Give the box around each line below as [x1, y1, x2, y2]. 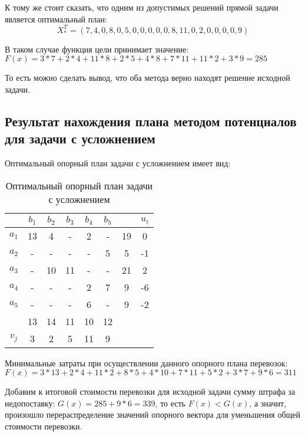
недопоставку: [5, 396, 55, 409]
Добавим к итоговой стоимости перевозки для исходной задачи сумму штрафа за [5, 385, 296, 398]
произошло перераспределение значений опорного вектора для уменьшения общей [5, 408, 301, 421]
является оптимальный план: [5, 12, 107, 25]
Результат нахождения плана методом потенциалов [5, 112, 297, 130]
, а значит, [249, 396, 286, 409]
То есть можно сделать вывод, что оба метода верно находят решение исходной [5, 71, 290, 84]
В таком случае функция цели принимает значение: [5, 42, 189, 55]
